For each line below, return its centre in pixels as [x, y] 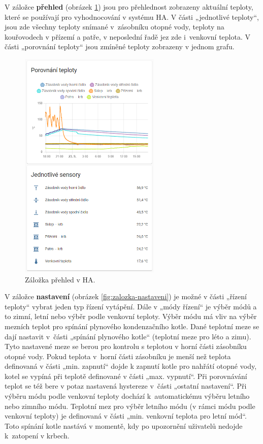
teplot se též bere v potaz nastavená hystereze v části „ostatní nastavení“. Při [126, 386]
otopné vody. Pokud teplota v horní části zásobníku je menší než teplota [118, 356]
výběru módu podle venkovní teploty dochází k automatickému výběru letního [127, 396]
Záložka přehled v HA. [60, 279]
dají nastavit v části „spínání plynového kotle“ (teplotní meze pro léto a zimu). [128, 336]
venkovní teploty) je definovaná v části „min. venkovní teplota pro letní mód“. [126, 416]
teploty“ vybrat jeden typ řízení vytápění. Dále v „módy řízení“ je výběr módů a [131, 306]
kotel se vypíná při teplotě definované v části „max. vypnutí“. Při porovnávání [126, 376]
